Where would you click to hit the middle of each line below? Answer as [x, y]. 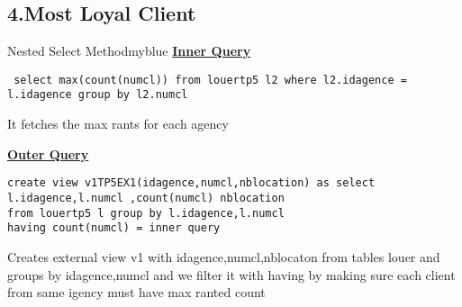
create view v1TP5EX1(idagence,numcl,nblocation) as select [191, 183]
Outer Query [48, 153]
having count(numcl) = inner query [114, 228]
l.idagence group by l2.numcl [98, 95]
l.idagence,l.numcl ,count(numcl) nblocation [146, 198]
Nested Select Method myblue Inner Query [129, 51]
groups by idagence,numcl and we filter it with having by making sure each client [231, 274]
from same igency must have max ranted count [136, 292]
